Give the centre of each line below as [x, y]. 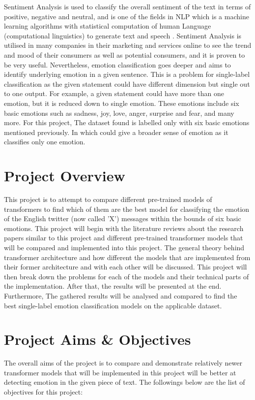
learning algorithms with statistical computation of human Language [108, 26]
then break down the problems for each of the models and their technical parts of [127, 276]
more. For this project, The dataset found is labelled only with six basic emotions [127, 122]
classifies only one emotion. [45, 142]
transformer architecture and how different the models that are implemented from [127, 257]
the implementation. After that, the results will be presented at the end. [113, 286]
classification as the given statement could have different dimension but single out [127, 83]
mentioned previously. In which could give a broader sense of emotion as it [116, 132]
